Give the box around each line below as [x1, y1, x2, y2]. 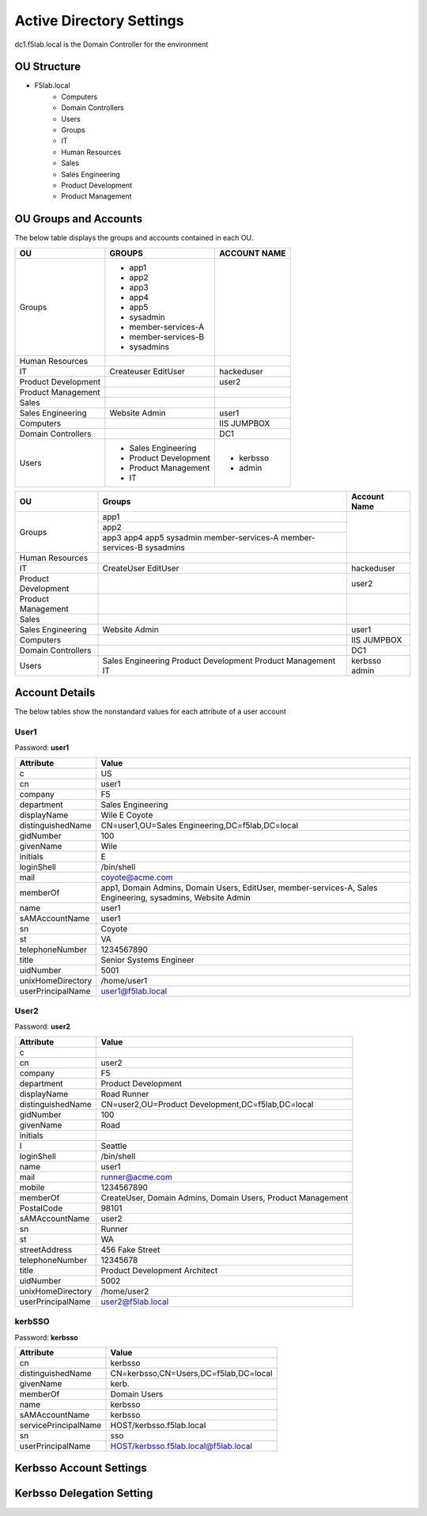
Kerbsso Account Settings [14, 1461, 148, 1475]
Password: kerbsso [14, 1332, 78, 1342]
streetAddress [19, 1244, 73, 1255]
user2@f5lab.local [100, 1296, 169, 1307]
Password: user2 [14, 1021, 71, 1032]
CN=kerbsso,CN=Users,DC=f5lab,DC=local [110, 1367, 273, 1378]
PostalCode [19, 1203, 63, 1214]
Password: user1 [14, 743, 70, 752]
